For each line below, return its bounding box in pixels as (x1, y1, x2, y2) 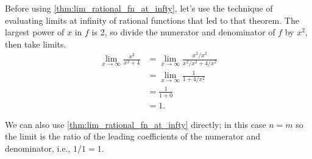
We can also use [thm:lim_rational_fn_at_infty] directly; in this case (5, 118, 266, 130)
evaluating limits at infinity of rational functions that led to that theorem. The (5, 13, 299, 26)
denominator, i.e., (5, 142, 71, 155)
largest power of (5, 26, 65, 38)
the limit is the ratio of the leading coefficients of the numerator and (5, 130, 261, 143)
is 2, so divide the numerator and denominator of (91, 26, 275, 38)
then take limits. (5, 37, 66, 50)
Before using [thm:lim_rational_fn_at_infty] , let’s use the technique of (5, 2, 273, 14)
